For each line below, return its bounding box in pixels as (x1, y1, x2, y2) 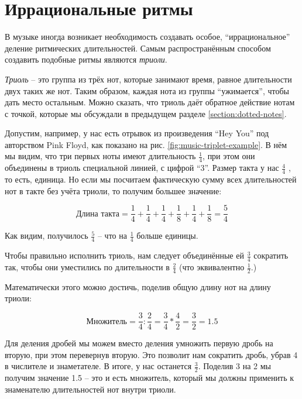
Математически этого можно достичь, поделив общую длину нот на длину (5, 280, 271, 293)
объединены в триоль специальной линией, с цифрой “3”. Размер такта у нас (5, 161, 279, 174)
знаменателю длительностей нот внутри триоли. (5, 383, 176, 395)
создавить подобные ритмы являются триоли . (5, 53, 167, 66)
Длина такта (76, 209, 120, 218)
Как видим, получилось (5, 229, 88, 242)
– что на (97, 229, 127, 242)
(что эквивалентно (179, 261, 245, 273)
